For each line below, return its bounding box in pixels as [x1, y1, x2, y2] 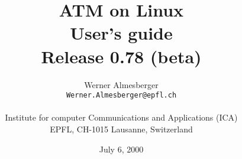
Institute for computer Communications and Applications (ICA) [5, 111, 238, 124]
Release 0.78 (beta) [41, 44, 202, 68]
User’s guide [70, 21, 173, 45]
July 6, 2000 [99, 142, 144, 155]
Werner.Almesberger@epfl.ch [66, 91, 177, 100]
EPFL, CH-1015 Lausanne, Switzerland [50, 122, 193, 135]
